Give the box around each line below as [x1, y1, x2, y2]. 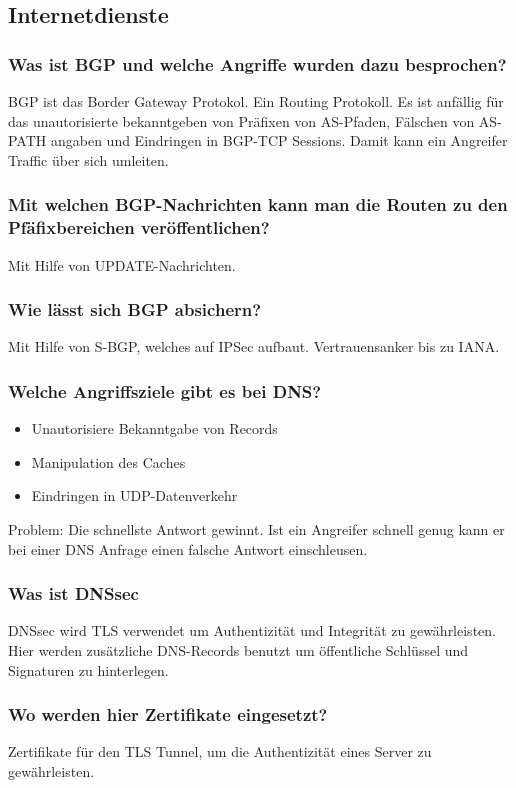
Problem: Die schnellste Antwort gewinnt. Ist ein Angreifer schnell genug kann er [8, 518, 505, 539]
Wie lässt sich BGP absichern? [8, 297, 262, 322]
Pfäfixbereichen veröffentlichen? [8, 215, 270, 240]
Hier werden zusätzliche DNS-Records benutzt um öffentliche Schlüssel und [8, 639, 469, 660]
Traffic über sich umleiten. [8, 149, 169, 170]
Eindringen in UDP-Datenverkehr [31, 485, 238, 506]
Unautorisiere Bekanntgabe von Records [31, 418, 278, 439]
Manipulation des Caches [31, 451, 186, 472]
